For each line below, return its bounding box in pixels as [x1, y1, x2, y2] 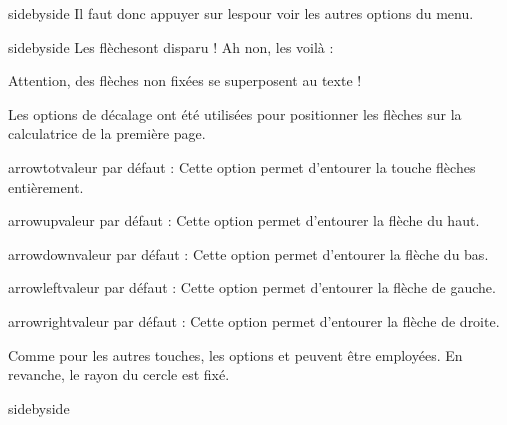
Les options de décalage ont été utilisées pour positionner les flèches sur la [8, 103, 462, 124]
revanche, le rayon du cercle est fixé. [8, 364, 230, 385]
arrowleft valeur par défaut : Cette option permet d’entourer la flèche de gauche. [8, 277, 496, 298]
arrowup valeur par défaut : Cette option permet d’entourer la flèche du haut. [8, 210, 480, 231]
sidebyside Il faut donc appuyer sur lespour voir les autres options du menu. [8, 3, 474, 23]
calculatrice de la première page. [8, 123, 206, 144]
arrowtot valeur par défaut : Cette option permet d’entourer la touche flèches [8, 156, 476, 177]
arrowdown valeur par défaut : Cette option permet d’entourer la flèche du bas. [8, 243, 489, 264]
